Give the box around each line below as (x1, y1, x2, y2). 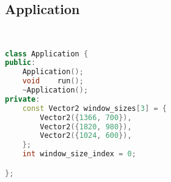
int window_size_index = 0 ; (22, 150, 136, 159)
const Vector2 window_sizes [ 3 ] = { (22, 104, 167, 113)
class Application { (5, 49, 89, 58)
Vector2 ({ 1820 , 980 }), (40, 122, 132, 131)
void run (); (22, 77, 84, 86)
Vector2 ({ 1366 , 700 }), (40, 113, 132, 122)
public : (5, 58, 36, 67)
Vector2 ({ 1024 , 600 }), (40, 131, 132, 140)
